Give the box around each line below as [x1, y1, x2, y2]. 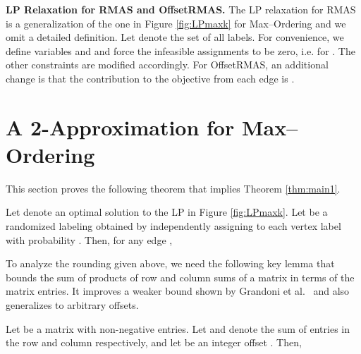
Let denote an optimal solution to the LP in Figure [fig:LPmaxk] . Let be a [6, 205, 328, 219]
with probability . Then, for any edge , [6, 232, 173, 247]
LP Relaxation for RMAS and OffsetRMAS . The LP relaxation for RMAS [6, 2, 356, 16]
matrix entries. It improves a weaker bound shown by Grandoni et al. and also [6, 283, 350, 298]
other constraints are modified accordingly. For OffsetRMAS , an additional [6, 57, 329, 72]
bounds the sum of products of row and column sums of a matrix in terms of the [6, 269, 355, 284]
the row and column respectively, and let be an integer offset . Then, [6, 335, 302, 350]
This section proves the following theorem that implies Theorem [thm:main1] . [6, 181, 341, 195]
